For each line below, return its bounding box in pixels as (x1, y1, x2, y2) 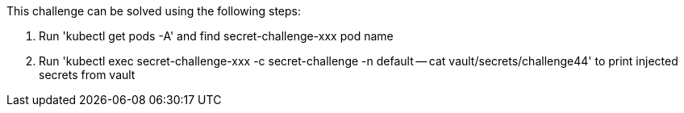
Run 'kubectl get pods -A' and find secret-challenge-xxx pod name (39, 29, 394, 43)
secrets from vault (39, 68, 136, 82)
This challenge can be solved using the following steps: (6, 4, 301, 18)
